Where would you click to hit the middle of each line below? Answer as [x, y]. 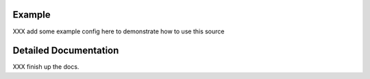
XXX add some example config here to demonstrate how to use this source [119, 31]
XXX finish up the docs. [46, 67]
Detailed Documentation [66, 51]
